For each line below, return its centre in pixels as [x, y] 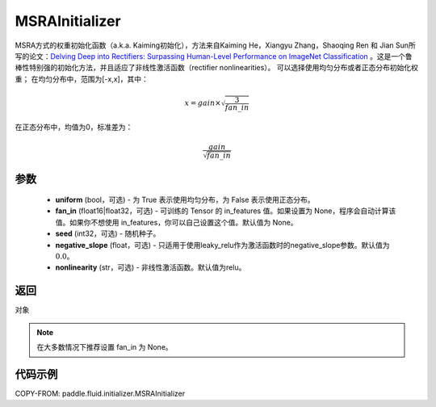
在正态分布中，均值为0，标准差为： [74, 127]
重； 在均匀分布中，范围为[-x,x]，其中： [82, 79]
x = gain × [203, 103]
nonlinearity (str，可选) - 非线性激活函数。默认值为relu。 [151, 267]
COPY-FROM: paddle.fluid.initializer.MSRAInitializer [100, 394]
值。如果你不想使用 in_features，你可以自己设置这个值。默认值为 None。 [176, 222]
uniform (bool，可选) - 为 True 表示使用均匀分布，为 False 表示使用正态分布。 [185, 200]
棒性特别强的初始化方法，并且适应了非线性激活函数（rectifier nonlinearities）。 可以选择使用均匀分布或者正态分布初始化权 [217, 68]
